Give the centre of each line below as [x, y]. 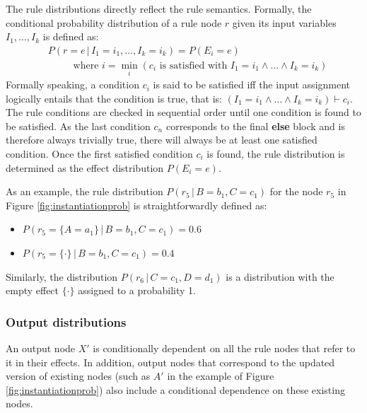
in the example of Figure [221, 376]
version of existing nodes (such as [78, 376]
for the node [296, 191]
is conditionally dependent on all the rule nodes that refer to [224, 348]
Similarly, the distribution [62, 276]
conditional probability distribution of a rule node [114, 22]
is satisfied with [193, 65]
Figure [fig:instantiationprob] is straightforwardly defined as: [136, 205]
